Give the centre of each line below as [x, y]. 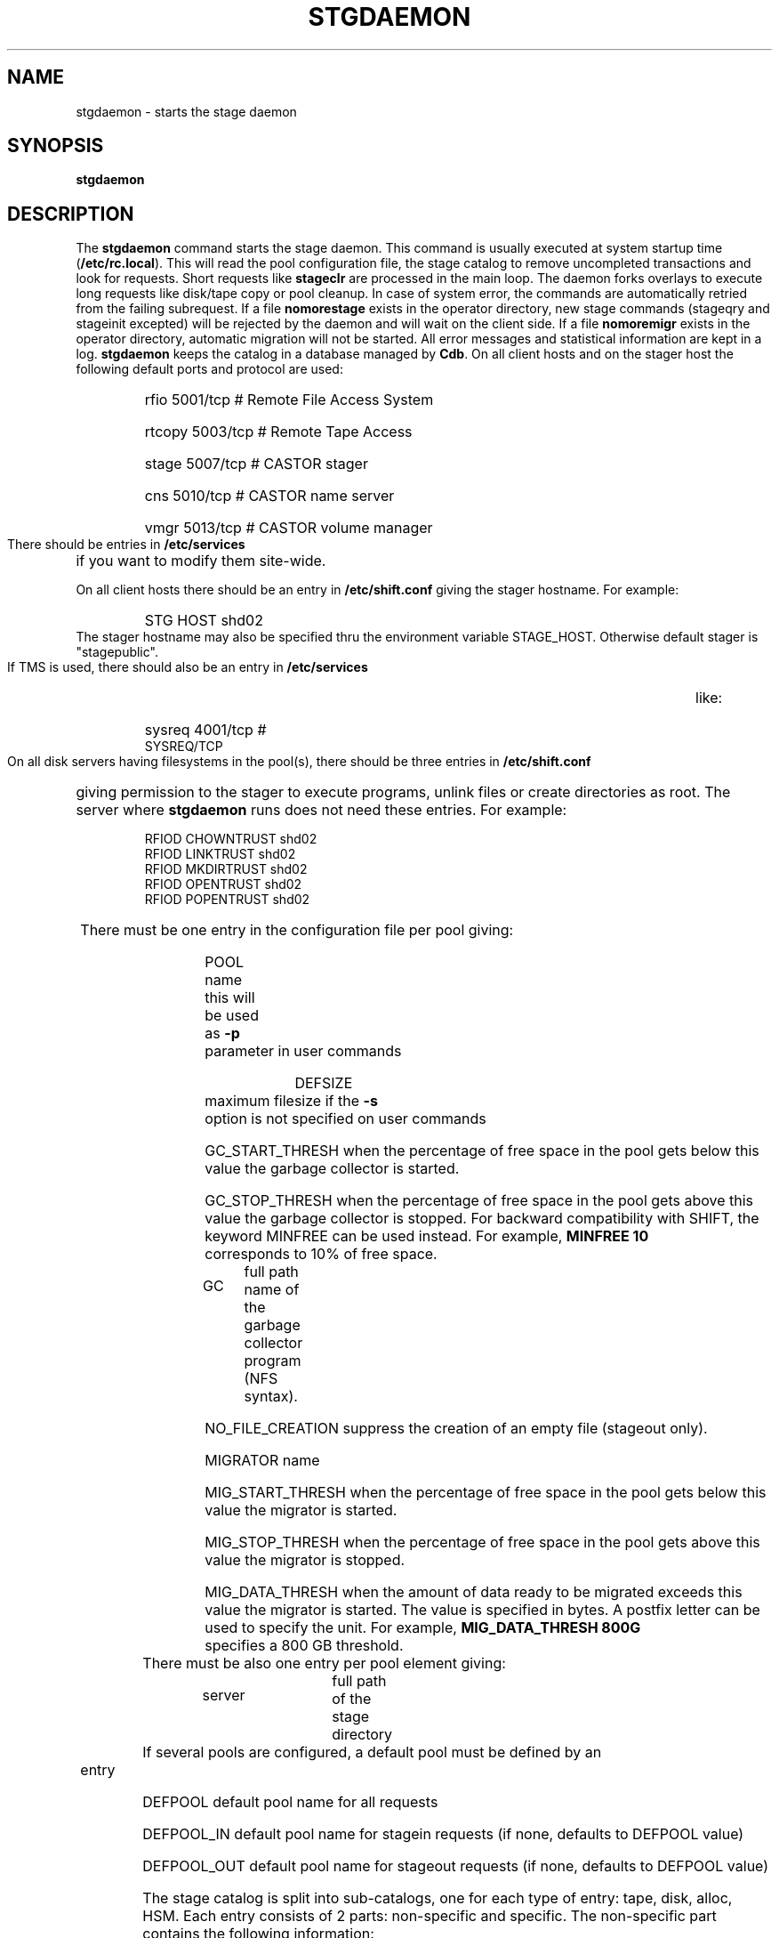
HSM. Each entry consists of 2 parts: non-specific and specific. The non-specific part [430, 1916]
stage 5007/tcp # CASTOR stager [256, 464]
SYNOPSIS [56, 146]
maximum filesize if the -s [291, 1101]
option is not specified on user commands [345, 1119]
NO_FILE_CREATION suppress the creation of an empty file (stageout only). [456, 1429]
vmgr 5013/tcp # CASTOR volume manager [289, 528]
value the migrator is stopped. [305, 1560]
